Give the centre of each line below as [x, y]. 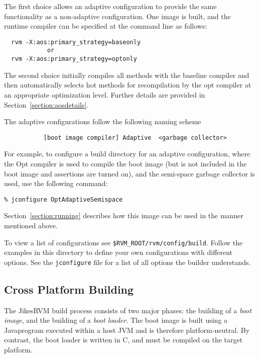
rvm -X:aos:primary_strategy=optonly [74, 59]
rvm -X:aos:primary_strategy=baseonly [76, 42]
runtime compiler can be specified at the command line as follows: [106, 26]
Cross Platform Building [69, 289]
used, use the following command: [56, 183]
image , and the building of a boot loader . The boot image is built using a [116, 320]
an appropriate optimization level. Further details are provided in [105, 94]
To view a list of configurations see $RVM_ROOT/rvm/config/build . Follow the [123, 242]
